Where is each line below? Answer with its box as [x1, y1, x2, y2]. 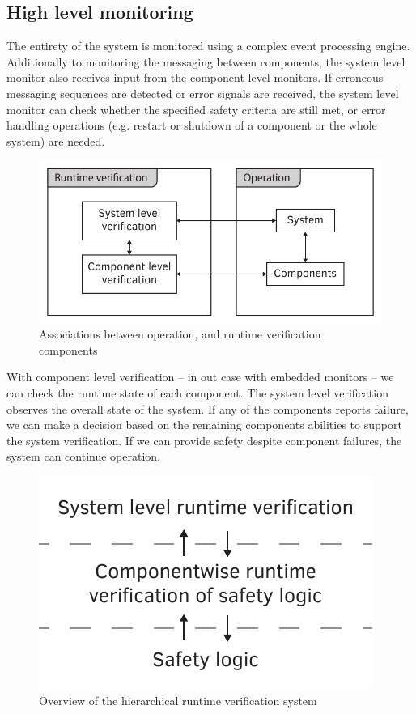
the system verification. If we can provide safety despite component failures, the [6, 431, 402, 448]
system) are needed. [6, 132, 105, 149]
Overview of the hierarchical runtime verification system [39, 691, 317, 708]
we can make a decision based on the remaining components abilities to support [6, 416, 402, 433]
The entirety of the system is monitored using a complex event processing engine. [6, 37, 410, 54]
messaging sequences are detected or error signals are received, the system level [6, 84, 399, 101]
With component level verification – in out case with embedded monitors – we [6, 368, 394, 385]
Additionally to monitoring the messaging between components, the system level [6, 53, 405, 70]
